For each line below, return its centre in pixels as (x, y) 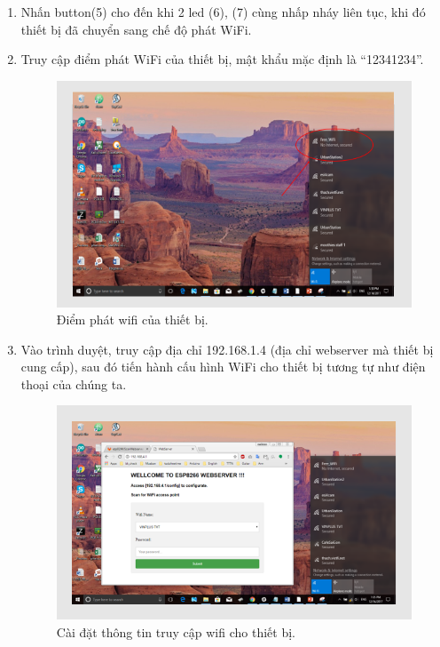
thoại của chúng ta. (74, 383)
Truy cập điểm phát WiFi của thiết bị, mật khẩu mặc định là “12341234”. (222, 59)
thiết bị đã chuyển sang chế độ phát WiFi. (136, 29)
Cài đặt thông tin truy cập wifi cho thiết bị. (176, 631)
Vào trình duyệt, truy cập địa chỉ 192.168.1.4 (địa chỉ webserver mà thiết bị (227, 349)
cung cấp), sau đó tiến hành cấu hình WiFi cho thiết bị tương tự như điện (223, 367)
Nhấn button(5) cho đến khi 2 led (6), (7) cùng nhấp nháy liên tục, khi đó (223, 12)
